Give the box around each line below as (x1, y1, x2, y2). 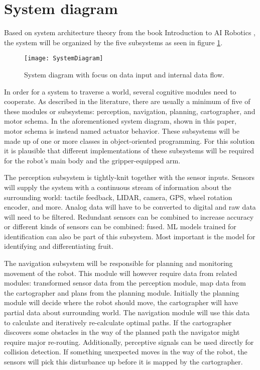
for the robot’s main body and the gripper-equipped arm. (4, 155, 181, 165)
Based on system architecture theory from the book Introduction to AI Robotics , (4, 27, 256, 38)
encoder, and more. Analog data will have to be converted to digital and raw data (4, 202, 256, 212)
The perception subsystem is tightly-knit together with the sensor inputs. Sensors (4, 172, 255, 182)
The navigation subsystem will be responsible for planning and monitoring (4, 258, 233, 268)
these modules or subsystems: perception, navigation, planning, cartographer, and (4, 106, 255, 116)
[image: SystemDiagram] (24, 55, 103, 62)
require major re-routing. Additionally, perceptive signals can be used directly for (4, 336, 254, 347)
